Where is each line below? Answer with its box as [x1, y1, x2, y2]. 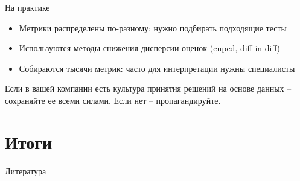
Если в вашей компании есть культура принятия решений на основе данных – [5, 82, 292, 95]
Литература [5, 164, 46, 177]
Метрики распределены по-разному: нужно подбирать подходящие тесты [19, 21, 287, 34]
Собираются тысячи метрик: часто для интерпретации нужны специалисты [19, 62, 295, 74]
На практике [5, 1, 50, 13]
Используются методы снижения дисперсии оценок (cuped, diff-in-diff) [19, 42, 281, 54]
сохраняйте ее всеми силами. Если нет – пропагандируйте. [5, 94, 221, 106]
